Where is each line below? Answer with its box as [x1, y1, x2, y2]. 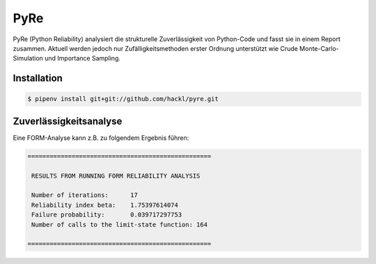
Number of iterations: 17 [31, 192, 139, 199]
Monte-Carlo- [299, 44, 339, 52]
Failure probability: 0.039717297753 [31, 211, 182, 219]
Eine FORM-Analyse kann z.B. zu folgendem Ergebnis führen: [13, 133, 189, 142]
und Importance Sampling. [44, 54, 121, 63]
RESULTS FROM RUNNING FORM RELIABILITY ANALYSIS [31, 171, 201, 180]
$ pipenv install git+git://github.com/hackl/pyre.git [27, 95, 219, 103]
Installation [13, 72, 63, 84]
